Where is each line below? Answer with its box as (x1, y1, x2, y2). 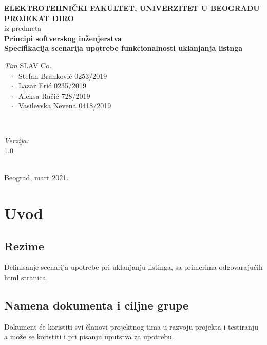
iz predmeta (4, 23, 42, 33)
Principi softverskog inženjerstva (4, 32, 122, 43)
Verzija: (4, 135, 29, 146)
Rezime (4, 238, 44, 253)
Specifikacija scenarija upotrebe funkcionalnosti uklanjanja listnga (4, 43, 243, 53)
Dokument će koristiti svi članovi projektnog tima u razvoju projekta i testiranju (4, 321, 258, 332)
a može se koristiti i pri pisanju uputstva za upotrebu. (4, 331, 174, 342)
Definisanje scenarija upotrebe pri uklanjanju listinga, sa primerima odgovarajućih (4, 262, 263, 273)
